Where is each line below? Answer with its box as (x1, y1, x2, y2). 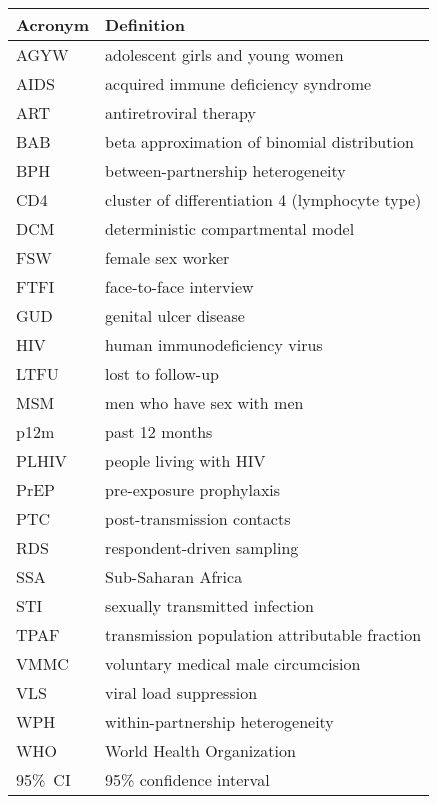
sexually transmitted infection (105, 594, 314, 617)
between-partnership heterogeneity (105, 159, 346, 182)
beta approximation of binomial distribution (105, 130, 414, 153)
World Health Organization (105, 739, 296, 762)
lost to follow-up (105, 362, 219, 385)
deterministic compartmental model (105, 217, 355, 240)
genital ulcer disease (105, 304, 245, 327)
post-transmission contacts (105, 507, 291, 530)
